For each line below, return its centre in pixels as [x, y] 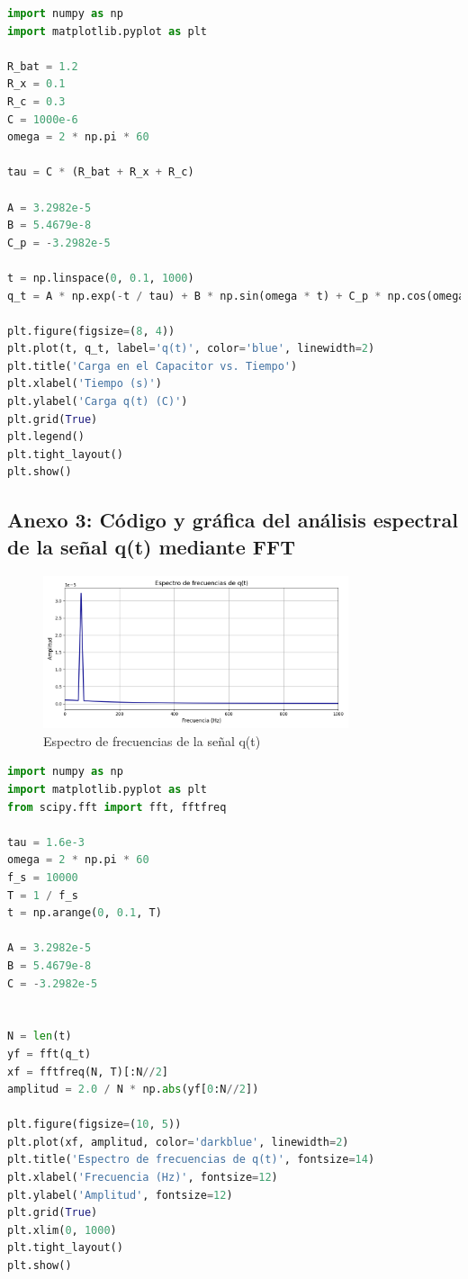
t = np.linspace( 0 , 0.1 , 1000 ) [101, 278]
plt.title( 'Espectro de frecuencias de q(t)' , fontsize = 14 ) [191, 1160]
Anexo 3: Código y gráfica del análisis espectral [233, 520]
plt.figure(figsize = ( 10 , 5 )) [94, 1125]
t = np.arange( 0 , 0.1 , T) [85, 913]
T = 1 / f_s [43, 895]
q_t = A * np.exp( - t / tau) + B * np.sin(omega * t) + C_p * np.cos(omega [236, 296]
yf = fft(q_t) [49, 1054]
